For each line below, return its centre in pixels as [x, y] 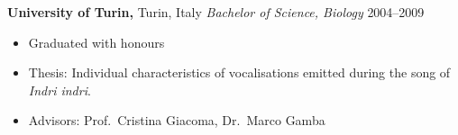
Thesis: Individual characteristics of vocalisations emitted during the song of [239, 72]
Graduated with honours [96, 42]
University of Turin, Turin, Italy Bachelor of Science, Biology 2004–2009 [216, 12]
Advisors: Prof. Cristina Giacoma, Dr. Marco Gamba [177, 120]
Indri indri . [60, 90]
